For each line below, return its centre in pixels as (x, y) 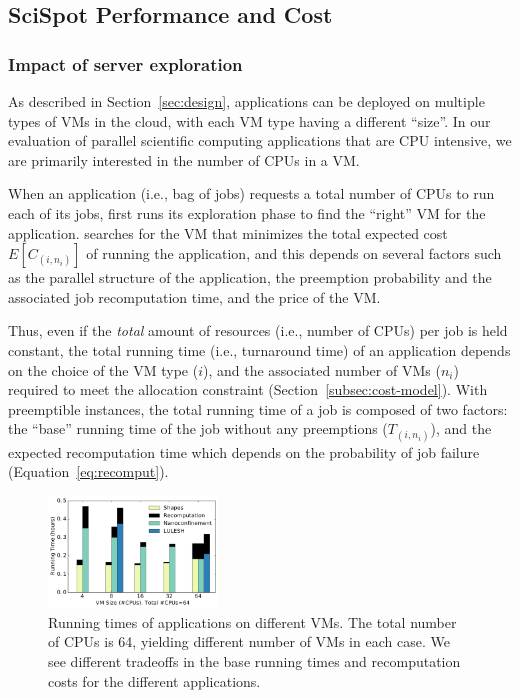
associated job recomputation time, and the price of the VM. (194, 296)
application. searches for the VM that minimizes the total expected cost (228, 232)
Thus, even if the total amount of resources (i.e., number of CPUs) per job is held (258, 330)
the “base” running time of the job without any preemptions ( (198, 428)
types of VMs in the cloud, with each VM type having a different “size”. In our (249, 120)
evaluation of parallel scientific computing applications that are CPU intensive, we (260, 140)
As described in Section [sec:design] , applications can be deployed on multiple (246, 101)
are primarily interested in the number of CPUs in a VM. (184, 159)
